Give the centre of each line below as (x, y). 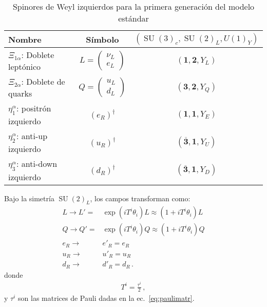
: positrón (34, 108)
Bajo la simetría (29, 198)
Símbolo (102, 39)
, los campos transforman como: (140, 198)
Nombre (25, 39)
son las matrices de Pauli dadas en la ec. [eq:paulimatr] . (106, 298)
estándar (133, 18)
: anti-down (37, 164)
